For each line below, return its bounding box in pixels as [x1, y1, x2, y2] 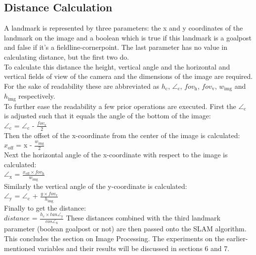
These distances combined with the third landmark [66, 213, 220, 223]
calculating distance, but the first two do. [4, 51, 129, 62]
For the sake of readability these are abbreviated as [4, 80, 160, 91]
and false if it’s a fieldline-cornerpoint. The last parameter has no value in [4, 42, 227, 52]
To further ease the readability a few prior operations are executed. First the [4, 101, 236, 111]
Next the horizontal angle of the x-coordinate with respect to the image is [4, 149, 228, 160]
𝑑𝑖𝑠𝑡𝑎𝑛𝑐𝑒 [4, 215, 30, 222]
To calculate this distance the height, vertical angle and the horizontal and [4, 61, 230, 72]
